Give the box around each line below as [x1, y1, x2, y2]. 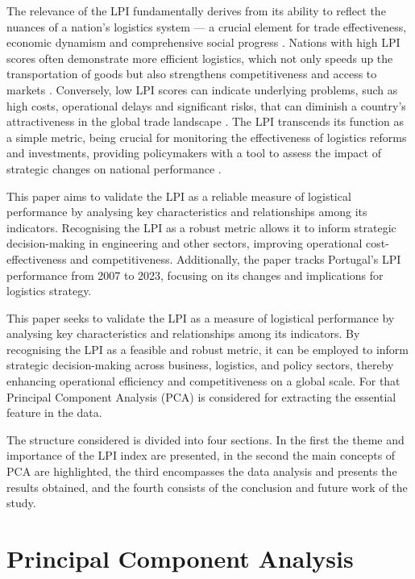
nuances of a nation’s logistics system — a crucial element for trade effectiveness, [6, 18, 407, 35]
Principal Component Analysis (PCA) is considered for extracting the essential [6, 388, 396, 405]
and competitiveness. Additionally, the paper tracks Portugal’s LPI [70, 250, 401, 267]
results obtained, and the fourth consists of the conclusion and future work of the [6, 478, 408, 495]
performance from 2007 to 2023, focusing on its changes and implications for [6, 266, 384, 283]
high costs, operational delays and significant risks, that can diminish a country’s [6, 97, 406, 114]
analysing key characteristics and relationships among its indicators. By [6, 325, 360, 342]
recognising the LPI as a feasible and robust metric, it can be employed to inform [6, 340, 409, 357]
